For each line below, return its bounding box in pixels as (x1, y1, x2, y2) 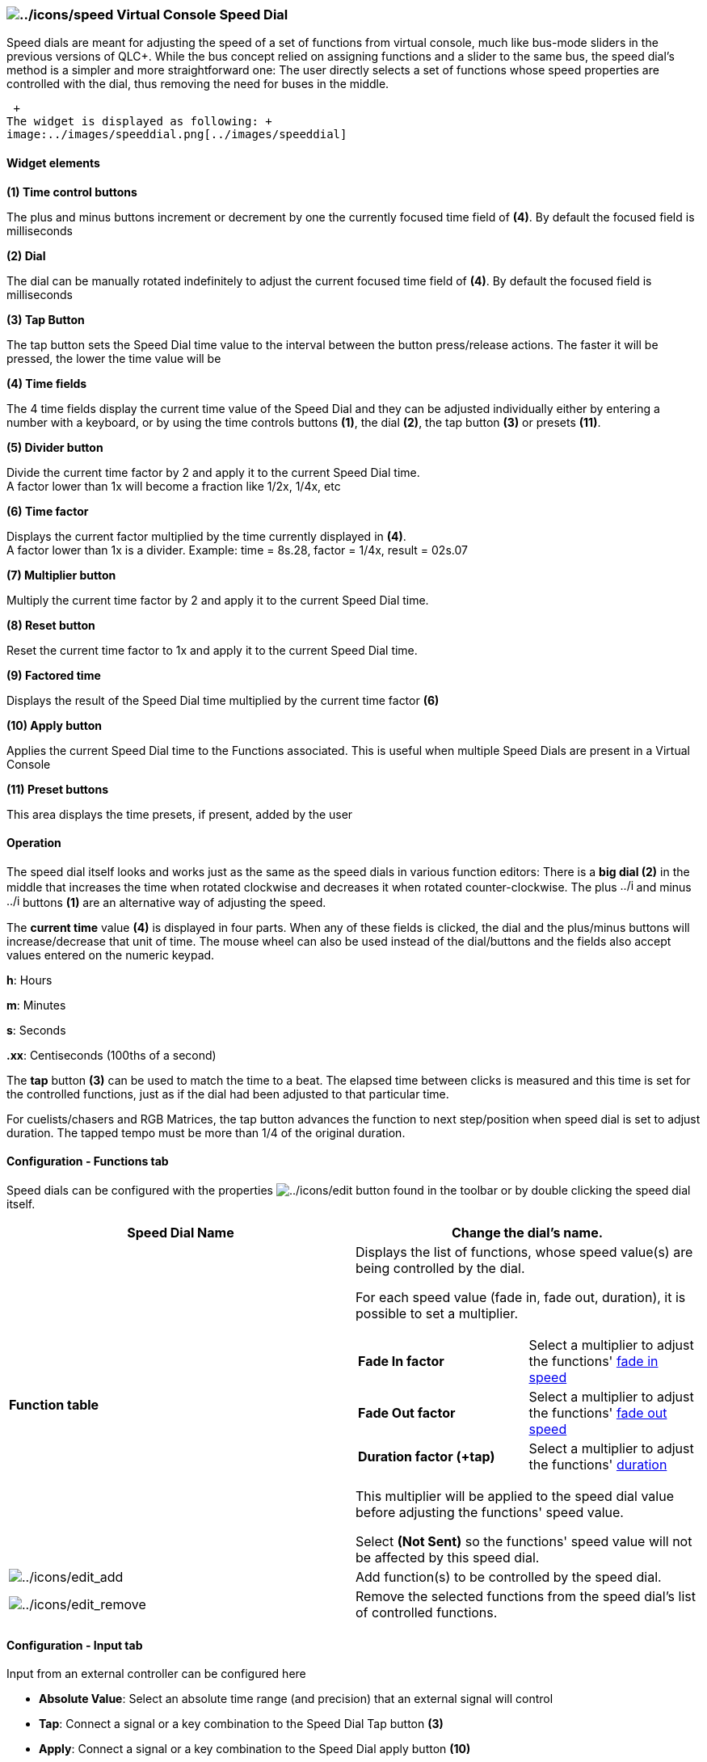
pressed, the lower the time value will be (6, 351, 221, 365)
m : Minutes (6, 997, 66, 1012)
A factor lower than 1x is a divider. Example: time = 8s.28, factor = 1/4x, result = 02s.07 (6, 542, 468, 557)
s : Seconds (6, 1022, 66, 1037)
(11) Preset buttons (6, 782, 108, 796)
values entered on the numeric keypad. (6, 947, 215, 962)
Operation (6, 836, 61, 850)
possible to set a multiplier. (356, 1305, 519, 1322)
